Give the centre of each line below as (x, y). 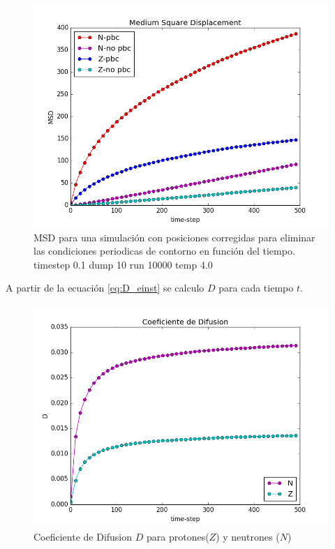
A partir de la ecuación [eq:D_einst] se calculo (105, 288)
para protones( (178, 536)
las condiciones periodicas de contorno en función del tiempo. (164, 251)
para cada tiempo (256, 288)
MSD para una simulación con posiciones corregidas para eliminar (174, 237)
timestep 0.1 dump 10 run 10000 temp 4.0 (123, 264)
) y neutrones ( (248, 536)
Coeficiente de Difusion (83, 536)
